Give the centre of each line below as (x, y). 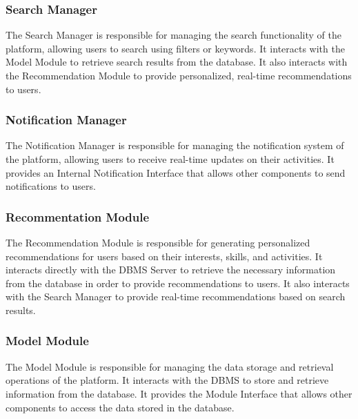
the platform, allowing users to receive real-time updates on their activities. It (170, 159)
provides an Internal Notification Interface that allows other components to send (176, 172)
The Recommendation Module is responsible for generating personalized (158, 242)
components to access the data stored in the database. (120, 407)
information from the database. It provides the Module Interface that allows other (179, 393)
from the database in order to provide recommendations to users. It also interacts (178, 283)
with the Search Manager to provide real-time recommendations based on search (176, 296)
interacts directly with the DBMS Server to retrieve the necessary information (171, 270)
